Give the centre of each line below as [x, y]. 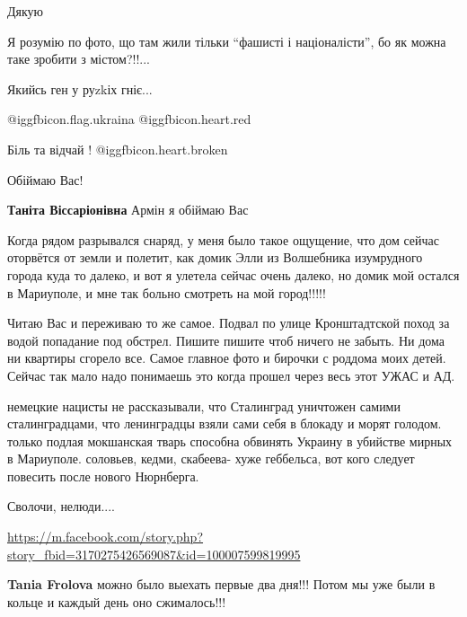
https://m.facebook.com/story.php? [106, 537]
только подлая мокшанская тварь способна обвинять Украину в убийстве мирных [230, 441]
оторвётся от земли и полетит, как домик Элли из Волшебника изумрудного [215, 257]
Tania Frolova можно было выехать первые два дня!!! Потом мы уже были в [221, 584]
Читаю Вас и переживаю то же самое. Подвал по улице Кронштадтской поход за [229, 323]
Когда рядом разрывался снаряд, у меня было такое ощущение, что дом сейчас [224, 239]
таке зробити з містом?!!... [79, 59]
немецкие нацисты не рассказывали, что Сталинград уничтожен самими [204, 405]
